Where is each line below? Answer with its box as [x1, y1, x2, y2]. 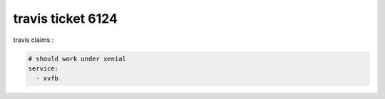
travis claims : [13, 36, 54, 44]
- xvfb [36, 75, 59, 83]
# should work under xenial [28, 54, 126, 63]
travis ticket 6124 [13, 11, 118, 26]
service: [28, 64, 59, 73]
